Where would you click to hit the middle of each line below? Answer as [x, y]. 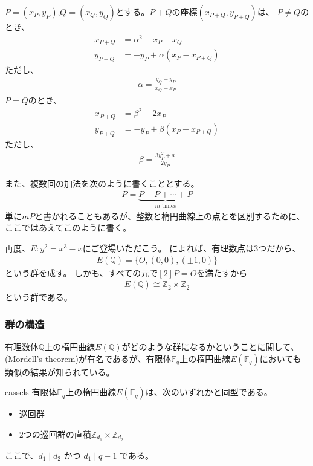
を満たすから [222, 272]
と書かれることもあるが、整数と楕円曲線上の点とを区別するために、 [170, 215]
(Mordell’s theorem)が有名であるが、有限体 [88, 358]
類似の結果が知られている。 [60, 371]
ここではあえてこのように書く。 [68, 228]
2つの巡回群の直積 [55, 434]
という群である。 [39, 297]
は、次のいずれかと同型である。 [209, 392]
